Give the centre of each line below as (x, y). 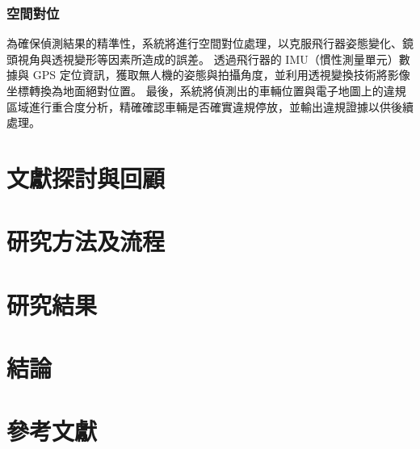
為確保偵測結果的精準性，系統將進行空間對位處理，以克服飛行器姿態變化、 (204, 43)
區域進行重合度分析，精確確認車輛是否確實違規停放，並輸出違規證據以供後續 (210, 106)
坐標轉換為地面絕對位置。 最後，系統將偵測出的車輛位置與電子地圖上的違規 (206, 90)
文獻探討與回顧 (86, 177)
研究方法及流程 (86, 241)
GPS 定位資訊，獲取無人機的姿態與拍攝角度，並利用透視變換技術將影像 (221, 75)
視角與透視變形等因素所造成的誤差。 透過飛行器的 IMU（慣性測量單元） (208, 59)
